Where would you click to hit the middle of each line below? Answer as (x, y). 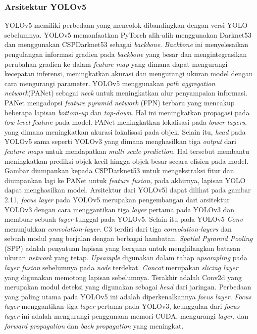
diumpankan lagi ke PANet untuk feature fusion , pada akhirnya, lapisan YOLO (125, 180)
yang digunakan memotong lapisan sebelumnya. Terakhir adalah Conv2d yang (123, 277)
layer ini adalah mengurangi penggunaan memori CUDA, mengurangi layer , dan (127, 316)
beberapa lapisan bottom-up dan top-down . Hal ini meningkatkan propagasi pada (127, 112)
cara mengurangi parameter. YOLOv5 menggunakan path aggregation (110, 83)
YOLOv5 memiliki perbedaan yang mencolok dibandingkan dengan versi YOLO (126, 25)
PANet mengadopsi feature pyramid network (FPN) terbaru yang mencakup (120, 102)
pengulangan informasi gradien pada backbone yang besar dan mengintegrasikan (126, 54)
